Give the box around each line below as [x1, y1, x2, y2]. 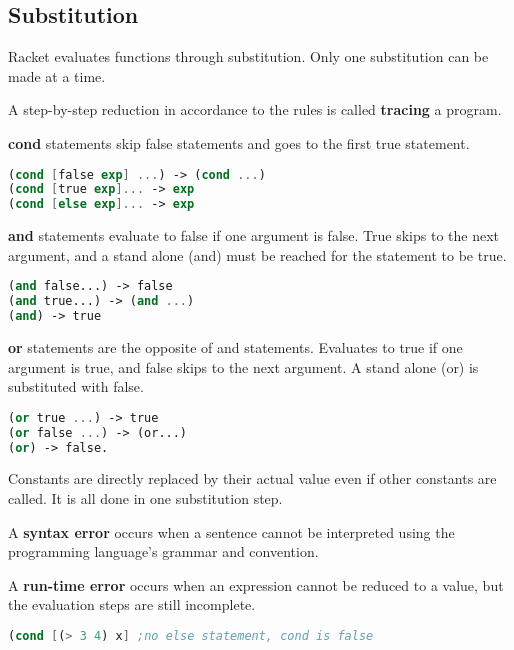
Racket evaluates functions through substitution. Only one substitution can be [8, 46, 489, 67]
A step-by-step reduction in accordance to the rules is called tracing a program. [8, 99, 502, 120]
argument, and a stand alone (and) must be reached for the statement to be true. [8, 244, 507, 265]
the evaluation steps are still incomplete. [8, 594, 256, 615]
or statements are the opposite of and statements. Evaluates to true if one [8, 337, 463, 358]
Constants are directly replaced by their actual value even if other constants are [8, 468, 497, 489]
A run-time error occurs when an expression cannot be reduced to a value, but [8, 574, 504, 595]
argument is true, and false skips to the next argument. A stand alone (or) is [8, 356, 479, 377]
